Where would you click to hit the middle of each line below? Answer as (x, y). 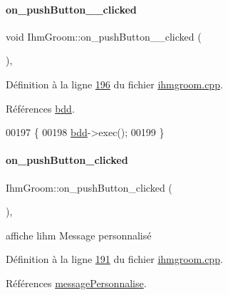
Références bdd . (40, 108)
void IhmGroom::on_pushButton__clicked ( (104, 36)
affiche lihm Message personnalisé (79, 235)
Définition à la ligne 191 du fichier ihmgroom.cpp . (114, 259)
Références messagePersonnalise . (76, 283)
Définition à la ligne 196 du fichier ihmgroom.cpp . (114, 84)
